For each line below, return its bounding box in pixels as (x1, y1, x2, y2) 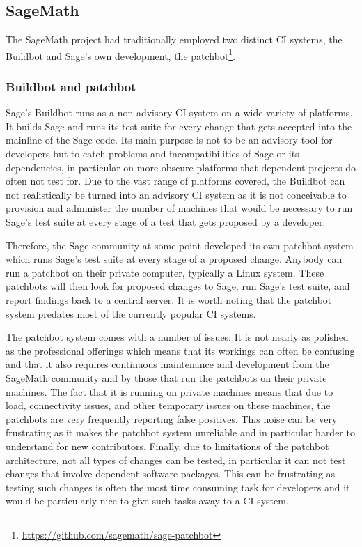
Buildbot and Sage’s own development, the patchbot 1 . (6, 46, 236, 63)
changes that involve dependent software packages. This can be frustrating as (6, 466, 336, 481)
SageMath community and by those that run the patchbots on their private (6, 370, 327, 385)
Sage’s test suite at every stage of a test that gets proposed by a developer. (6, 215, 326, 229)
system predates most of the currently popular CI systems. (6, 306, 256, 321)
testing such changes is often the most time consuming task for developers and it (6, 479, 350, 494)
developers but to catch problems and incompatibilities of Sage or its (6, 146, 299, 161)
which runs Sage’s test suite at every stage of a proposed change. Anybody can (6, 252, 343, 266)
